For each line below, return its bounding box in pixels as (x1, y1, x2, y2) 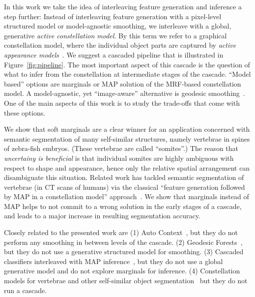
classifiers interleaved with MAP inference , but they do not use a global (4, 256, 223, 266)
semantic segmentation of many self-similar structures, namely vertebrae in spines (4, 133, 250, 144)
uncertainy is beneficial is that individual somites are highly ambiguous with (4, 152, 234, 163)
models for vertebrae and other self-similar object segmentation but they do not (4, 275, 248, 286)
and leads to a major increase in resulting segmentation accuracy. (4, 210, 200, 221)
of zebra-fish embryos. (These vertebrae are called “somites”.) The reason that (4, 143, 239, 153)
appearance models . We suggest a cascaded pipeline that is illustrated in (4, 49, 224, 59)
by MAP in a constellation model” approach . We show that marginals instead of (4, 191, 249, 202)
